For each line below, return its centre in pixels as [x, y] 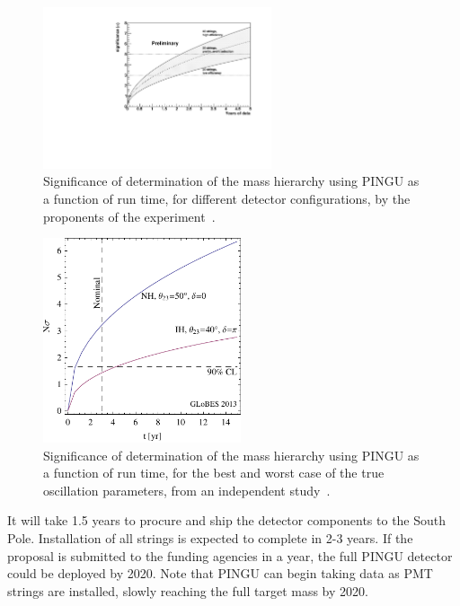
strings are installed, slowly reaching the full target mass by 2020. [188, 590]
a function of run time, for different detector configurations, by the [227, 198]
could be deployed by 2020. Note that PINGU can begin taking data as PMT [220, 573]
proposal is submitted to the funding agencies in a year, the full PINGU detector [230, 555]
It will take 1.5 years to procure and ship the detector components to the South [227, 520]
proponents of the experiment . [129, 216]
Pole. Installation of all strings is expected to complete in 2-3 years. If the [210, 537]
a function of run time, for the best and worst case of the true [214, 473]
